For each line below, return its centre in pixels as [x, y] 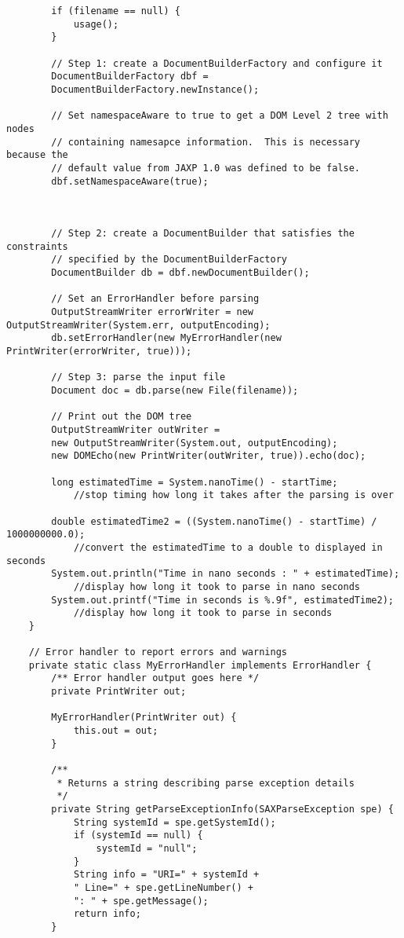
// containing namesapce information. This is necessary [206, 142]
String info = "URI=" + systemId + [166, 875]
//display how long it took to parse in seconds [203, 613]
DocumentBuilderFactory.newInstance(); [155, 89]
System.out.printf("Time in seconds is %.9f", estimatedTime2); [222, 600]
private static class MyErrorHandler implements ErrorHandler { [200, 665]
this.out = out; [116, 731]
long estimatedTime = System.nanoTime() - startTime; [195, 482]
